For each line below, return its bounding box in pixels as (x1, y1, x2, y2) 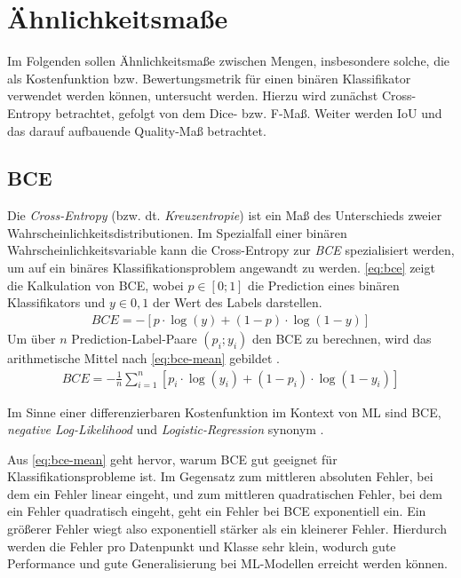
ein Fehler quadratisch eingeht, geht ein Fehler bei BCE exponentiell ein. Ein (7, 502, 426, 520)
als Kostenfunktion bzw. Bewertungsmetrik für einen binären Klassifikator (7, 68, 411, 87)
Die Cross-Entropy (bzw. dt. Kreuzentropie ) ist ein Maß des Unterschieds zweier (7, 206, 442, 225)
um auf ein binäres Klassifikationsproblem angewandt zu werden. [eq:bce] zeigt (7, 258, 435, 277)
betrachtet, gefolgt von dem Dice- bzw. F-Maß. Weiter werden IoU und (55, 103, 442, 122)
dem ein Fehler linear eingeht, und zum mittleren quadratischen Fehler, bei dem (7, 484, 442, 503)
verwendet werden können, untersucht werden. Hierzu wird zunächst (7, 86, 378, 105)
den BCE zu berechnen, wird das (251, 329, 432, 347)
